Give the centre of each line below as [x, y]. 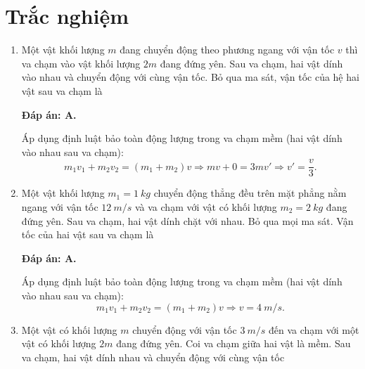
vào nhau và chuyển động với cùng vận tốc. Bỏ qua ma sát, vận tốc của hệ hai [190, 77]
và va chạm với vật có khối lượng [206, 206]
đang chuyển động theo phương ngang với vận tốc [227, 50]
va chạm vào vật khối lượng [81, 63]
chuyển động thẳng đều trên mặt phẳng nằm [250, 193]
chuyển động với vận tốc [185, 329]
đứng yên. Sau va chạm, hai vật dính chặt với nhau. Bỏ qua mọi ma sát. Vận [187, 220]
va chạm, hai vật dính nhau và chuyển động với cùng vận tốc [153, 357]
